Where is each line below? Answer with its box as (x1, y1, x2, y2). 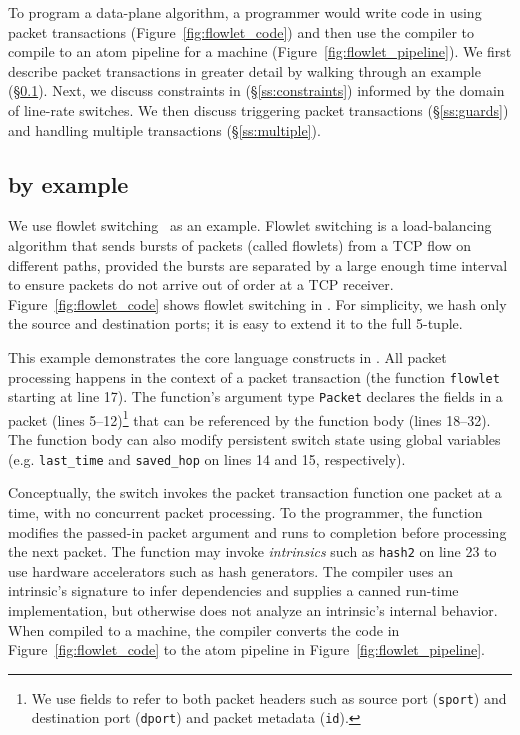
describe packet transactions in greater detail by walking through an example (8, 60, 481, 81)
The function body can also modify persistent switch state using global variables (8, 429, 501, 450)
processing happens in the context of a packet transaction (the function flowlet (8, 366, 500, 387)
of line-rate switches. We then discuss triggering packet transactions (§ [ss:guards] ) (8, 99, 509, 120)
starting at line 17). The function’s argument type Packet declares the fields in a (8, 386, 503, 407)
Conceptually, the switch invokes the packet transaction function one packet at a (8, 482, 502, 503)
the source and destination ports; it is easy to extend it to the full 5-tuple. (8, 313, 463, 334)
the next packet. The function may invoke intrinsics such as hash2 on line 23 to (8, 541, 497, 562)
